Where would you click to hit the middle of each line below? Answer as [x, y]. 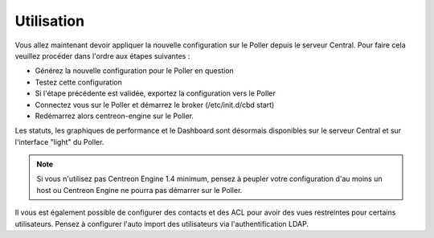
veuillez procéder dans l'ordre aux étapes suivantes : [102, 55]
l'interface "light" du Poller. [59, 142]
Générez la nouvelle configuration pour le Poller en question [135, 71]
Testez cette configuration [78, 82]
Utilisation [49, 21]
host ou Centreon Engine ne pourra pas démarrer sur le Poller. [139, 190]
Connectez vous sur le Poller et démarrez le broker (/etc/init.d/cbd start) [155, 105]
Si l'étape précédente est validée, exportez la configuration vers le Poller [156, 93]
